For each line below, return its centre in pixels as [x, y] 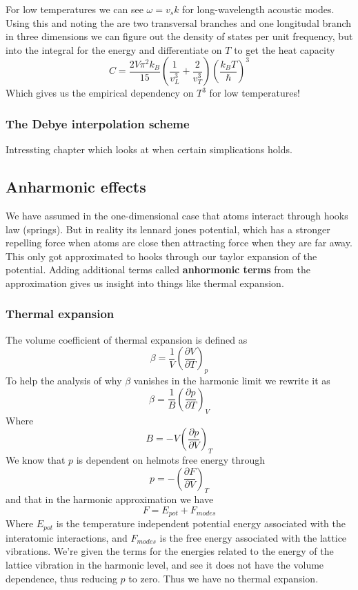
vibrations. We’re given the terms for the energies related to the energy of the [170, 551]
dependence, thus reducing [61, 578]
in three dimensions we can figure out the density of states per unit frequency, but [179, 36]
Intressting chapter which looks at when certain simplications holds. [149, 149]
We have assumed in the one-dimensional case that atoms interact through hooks [177, 215]
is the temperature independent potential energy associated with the [201, 523]
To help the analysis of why [64, 381]
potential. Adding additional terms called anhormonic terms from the [158, 269]
